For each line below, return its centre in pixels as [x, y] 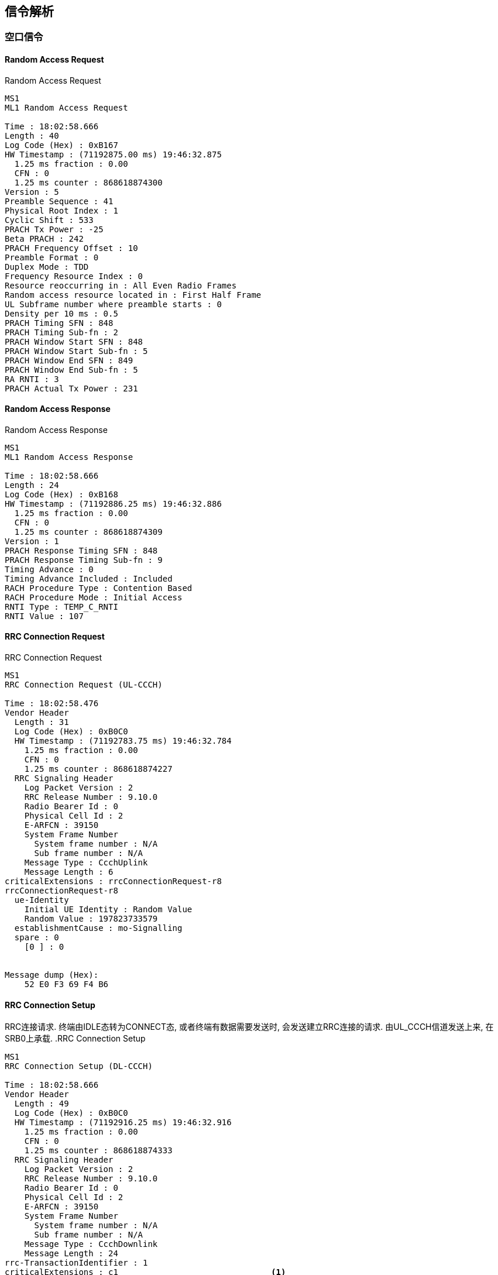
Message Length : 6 [69, 872]
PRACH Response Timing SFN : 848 [81, 550]
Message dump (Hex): [52, 975]
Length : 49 [42, 1104]
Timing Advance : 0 [49, 569]
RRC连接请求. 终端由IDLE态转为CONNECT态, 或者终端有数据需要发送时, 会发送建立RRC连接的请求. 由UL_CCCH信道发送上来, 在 [249, 1027]
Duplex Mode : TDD [47, 267]
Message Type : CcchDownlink [91, 1244]
